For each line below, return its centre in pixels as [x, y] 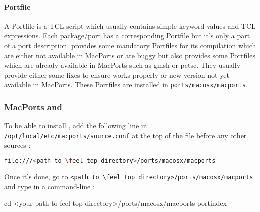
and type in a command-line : [49, 186]
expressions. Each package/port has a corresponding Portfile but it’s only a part [127, 35]
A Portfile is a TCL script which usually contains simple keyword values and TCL [130, 25]
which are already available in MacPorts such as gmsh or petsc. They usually [122, 65]
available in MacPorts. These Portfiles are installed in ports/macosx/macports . [126, 84]
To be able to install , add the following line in [76, 126]
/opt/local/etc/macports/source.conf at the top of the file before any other [125, 135]
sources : [17, 145]
